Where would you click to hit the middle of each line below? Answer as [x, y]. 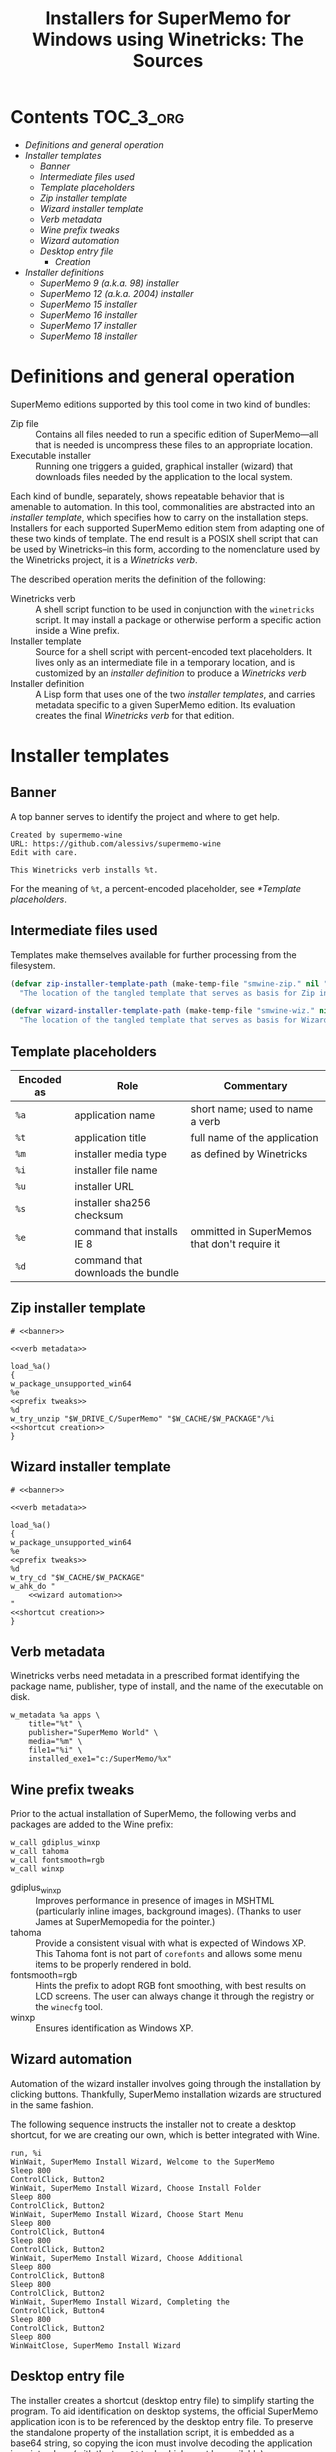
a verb [205, 1121]
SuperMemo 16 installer [88, 314]
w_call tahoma [40, 1852]
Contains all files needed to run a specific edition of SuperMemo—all [177, 434]
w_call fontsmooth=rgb [57, 1860]
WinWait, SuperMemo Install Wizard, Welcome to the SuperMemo [142, 2162]
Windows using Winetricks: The [168, 39]
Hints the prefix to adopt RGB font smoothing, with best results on [171, 1986]
